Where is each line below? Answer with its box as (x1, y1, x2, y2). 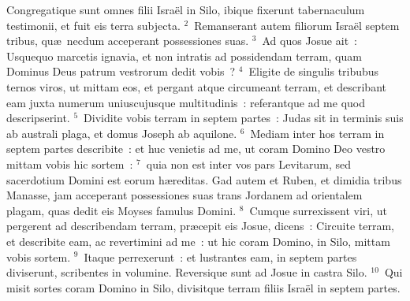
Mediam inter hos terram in (250, 124, 385, 141)
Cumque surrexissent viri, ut (249, 202, 388, 218)
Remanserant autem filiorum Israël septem (194, 17, 400, 33)
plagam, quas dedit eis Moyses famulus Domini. (6, 202, 237, 218)
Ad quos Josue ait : (262, 32, 357, 49)
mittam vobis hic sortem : (6, 155, 133, 172)
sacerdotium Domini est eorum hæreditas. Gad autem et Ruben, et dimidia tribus (6, 171, 402, 188)
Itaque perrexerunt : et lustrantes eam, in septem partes (84, 248, 357, 265)
